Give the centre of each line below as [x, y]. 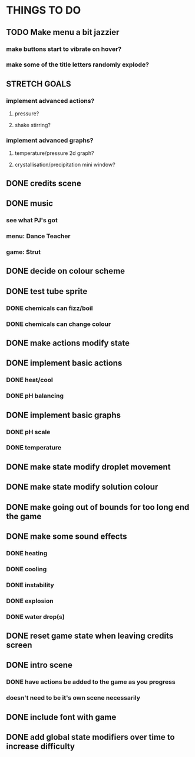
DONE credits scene [44, 183]
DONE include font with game [61, 717]
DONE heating [27, 553]
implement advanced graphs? [50, 141]
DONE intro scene [39, 665]
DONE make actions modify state [68, 343]
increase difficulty [41, 747]
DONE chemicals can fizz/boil [49, 308]
